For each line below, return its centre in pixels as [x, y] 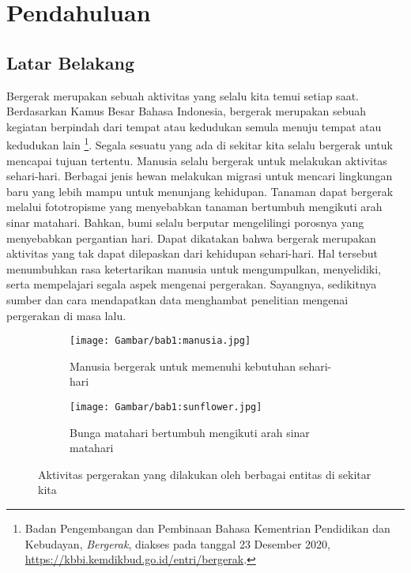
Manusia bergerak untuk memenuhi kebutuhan [183, 366]
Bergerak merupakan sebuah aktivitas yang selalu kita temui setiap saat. [183, 95]
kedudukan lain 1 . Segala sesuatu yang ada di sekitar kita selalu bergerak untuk [200, 144]
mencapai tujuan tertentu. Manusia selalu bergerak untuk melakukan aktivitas [197, 160]
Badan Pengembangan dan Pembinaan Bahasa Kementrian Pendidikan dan [207, 528]
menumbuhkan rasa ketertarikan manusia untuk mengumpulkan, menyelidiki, [194, 268]
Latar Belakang [71, 62]
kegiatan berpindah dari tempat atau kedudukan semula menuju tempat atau [194, 126]
